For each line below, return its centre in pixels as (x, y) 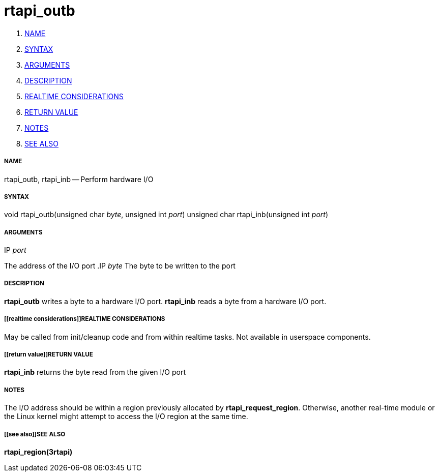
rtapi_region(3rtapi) (38, 452)
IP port (15, 250)
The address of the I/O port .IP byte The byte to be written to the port (120, 266)
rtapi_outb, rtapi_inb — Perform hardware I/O (79, 179)
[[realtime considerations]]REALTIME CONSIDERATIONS (85, 319)
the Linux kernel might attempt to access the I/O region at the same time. (126, 416)
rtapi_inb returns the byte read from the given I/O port (95, 372)
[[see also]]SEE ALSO (35, 434)
